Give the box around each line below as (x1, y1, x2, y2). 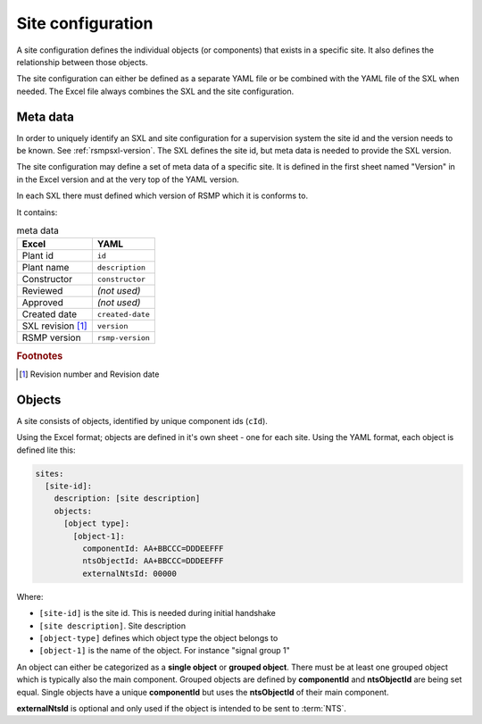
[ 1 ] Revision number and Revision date (19, 369, 160, 379)
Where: (16, 591, 44, 602)
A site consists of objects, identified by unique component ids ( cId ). (16, 415, 268, 426)
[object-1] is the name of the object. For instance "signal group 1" (38, 645, 290, 656)
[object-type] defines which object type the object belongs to (38, 632, 278, 643)
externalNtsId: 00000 (81, 568, 178, 578)
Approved (21, 296, 64, 309)
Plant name (21, 262, 70, 274)
